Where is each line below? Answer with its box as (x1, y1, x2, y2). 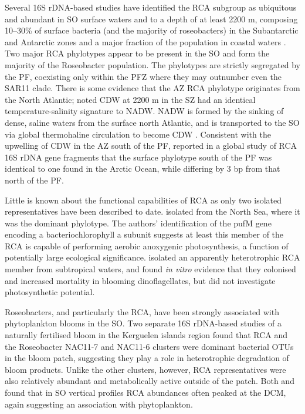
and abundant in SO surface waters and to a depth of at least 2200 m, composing (5, 12, 298, 25)
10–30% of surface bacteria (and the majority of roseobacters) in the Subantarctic (5, 24, 299, 36)
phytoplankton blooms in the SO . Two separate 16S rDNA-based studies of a (5, 317, 282, 329)
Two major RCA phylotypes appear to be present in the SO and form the (5, 47, 270, 59)
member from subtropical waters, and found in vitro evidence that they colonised (5, 263, 296, 275)
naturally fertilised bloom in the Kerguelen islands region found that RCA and (5, 329, 288, 341)
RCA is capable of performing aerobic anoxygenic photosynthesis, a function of (5, 239, 289, 252)
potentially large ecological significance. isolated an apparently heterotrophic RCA (5, 251, 300, 263)
